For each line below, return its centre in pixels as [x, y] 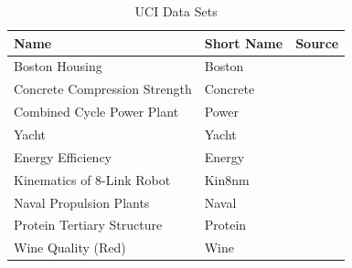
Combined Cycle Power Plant [96, 112]
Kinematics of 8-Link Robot [92, 179]
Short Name [244, 42]
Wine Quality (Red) [70, 247]
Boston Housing [58, 66]
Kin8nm [227, 179]
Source [317, 42]
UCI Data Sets [176, 11]
